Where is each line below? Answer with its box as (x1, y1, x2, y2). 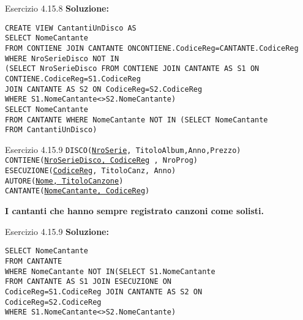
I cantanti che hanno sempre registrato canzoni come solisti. (5, 204, 264, 217)
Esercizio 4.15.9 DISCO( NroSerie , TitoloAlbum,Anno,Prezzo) (5, 143, 241, 155)
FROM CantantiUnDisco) (5, 125, 97, 135)
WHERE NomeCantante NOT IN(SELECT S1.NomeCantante (5, 267, 215, 276)
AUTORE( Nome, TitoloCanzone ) (5, 176, 124, 185)
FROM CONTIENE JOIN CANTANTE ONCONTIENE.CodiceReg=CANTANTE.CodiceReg (5, 43, 299, 53)
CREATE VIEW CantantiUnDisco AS (5, 23, 137, 32)
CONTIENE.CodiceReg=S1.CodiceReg (5, 74, 141, 83)
